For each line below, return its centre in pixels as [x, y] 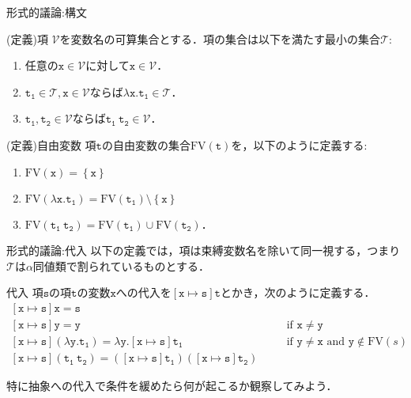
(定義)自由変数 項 [51, 144]
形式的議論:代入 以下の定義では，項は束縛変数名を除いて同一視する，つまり [204, 250]
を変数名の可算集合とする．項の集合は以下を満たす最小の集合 [220, 38]
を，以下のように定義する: [299, 144]
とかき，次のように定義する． [298, 292]
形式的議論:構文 [47, 12]
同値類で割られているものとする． [121, 265]
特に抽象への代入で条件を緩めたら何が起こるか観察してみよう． [172, 386]
